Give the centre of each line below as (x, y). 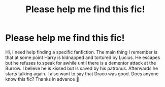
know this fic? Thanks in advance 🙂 (42, 79)
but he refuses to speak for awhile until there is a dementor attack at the (81, 63)
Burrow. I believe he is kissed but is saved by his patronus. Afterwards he (82, 68)
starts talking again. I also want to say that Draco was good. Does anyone (82, 74)
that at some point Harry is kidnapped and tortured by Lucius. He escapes (83, 57)
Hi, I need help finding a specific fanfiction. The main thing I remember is (81, 52)
